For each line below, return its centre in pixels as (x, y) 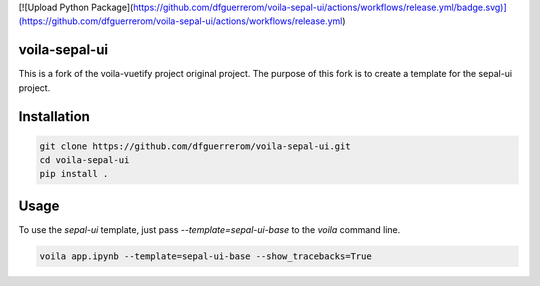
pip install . (74, 174)
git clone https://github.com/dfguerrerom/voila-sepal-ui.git (195, 146)
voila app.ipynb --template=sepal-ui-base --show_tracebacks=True (205, 256)
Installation (54, 116)
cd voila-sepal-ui (84, 160)
